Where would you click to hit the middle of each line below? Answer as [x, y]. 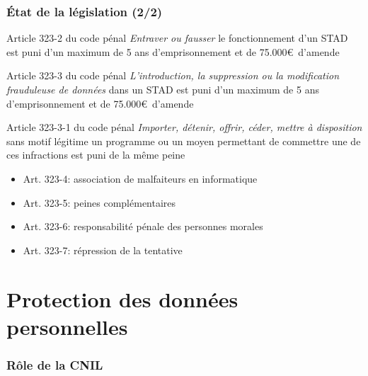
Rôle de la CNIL [55, 364]
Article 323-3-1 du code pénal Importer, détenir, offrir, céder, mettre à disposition [184, 127]
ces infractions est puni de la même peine [96, 155]
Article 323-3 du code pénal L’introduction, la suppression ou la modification [173, 75]
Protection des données [122, 298]
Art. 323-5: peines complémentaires [99, 202]
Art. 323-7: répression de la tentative [103, 250]
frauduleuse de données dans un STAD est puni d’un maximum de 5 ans [163, 89]
